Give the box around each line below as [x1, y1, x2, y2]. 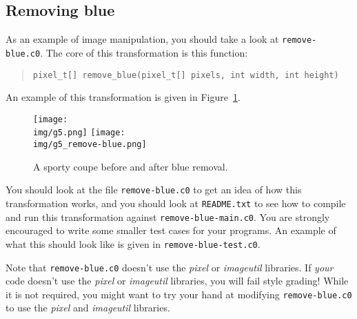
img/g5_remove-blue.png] [33, 139, 147, 150]
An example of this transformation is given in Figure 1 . [6, 90, 241, 104]
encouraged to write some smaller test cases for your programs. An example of [6, 223, 336, 238]
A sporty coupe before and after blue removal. [33, 159, 228, 173]
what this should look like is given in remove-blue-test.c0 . [6, 236, 261, 251]
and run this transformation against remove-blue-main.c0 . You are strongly [6, 209, 330, 224]
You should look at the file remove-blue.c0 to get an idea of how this [6, 182, 302, 197]
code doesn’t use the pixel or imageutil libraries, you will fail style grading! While [6, 273, 349, 288]
